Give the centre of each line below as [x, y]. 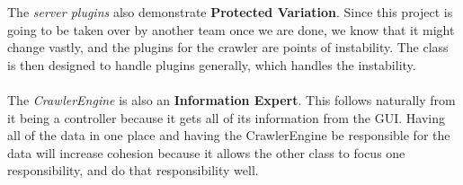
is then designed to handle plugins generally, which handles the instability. [212, 64]
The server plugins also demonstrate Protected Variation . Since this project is [230, 12]
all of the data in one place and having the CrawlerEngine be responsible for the [229, 135]
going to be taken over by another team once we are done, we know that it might [231, 29]
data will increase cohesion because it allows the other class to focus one [206, 152]
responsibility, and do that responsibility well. [133, 170]
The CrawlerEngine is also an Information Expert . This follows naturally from [231, 99]
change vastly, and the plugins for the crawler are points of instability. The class [228, 47]
